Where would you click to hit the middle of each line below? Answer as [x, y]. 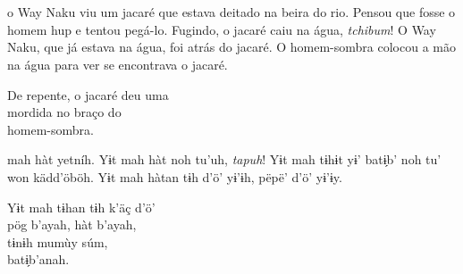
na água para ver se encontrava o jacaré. [118, 64]
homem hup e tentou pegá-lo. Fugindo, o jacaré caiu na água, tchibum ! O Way [222, 29]
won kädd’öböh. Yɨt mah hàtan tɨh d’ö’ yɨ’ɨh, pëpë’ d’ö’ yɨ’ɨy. [175, 176]
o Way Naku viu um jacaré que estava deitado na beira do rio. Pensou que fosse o [231, 12]
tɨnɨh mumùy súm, [58, 241]
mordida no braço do [64, 112]
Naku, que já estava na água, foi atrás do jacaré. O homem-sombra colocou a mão [231, 47]
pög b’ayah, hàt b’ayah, [72, 224]
